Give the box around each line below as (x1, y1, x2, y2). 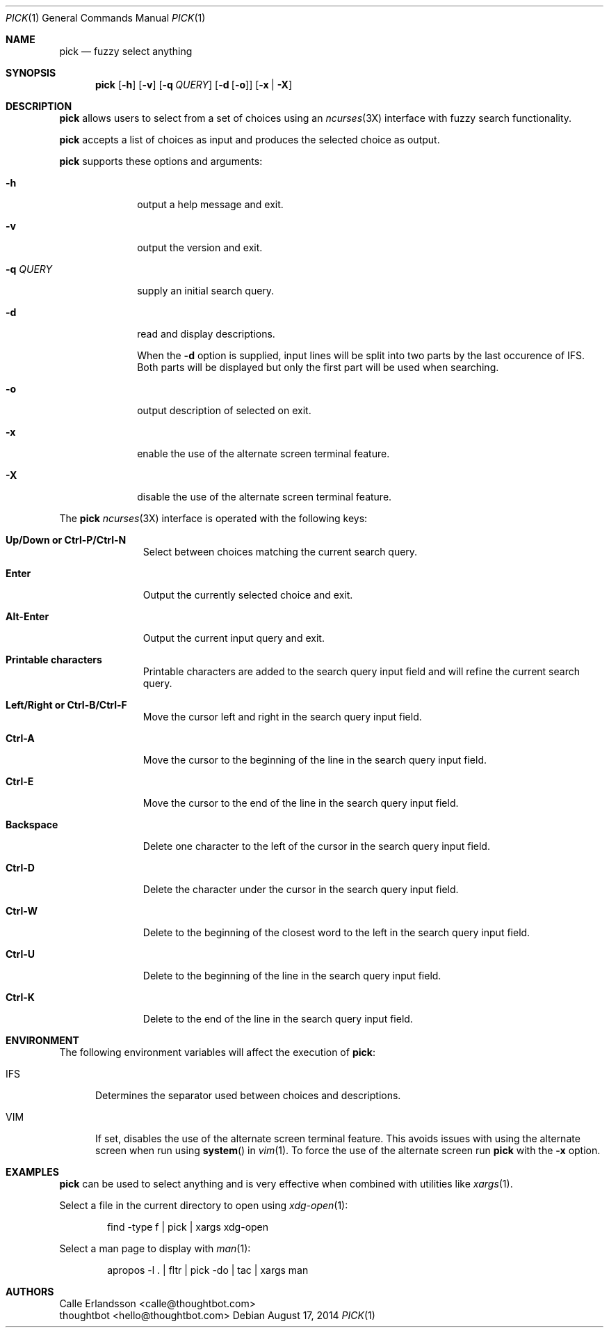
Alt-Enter (6, 610, 49, 622)
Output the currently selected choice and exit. (143, 589, 353, 601)
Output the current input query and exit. (143, 632, 325, 644)
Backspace (6, 819, 58, 830)
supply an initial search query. (137, 285, 275, 297)
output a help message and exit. (137, 198, 284, 210)
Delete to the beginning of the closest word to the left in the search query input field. (143, 926, 530, 938)
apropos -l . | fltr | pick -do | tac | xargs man (107, 1264, 309, 1276)
